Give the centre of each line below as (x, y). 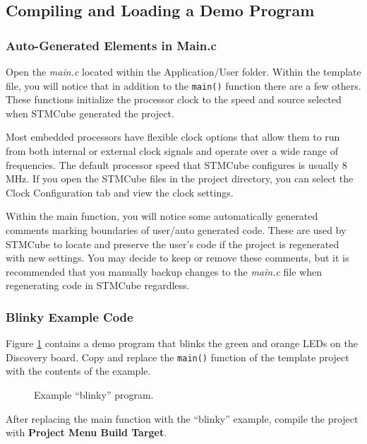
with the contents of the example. (78, 371)
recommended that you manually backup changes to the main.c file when (164, 271)
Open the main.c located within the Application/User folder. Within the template (183, 71)
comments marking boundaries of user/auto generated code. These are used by (176, 230)
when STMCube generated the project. (90, 113)
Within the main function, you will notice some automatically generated (162, 216)
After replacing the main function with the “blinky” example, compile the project (182, 418)
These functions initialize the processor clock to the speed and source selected (174, 99)
